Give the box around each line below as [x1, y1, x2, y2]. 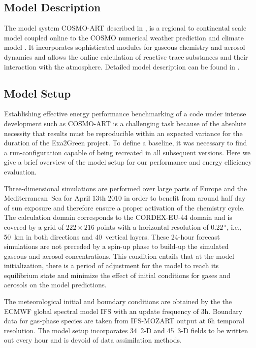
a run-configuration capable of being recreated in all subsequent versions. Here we [4, 147, 251, 157]
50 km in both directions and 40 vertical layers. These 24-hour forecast [4, 231, 220, 242]
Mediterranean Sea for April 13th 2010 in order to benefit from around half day [4, 193, 246, 203]
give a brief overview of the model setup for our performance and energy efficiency [4, 157, 252, 167]
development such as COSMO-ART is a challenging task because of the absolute [4, 118, 247, 128]
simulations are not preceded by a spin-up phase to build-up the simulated [4, 241, 229, 251]
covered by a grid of [4, 221, 64, 232]
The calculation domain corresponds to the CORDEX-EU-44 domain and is [4, 212, 232, 222]
